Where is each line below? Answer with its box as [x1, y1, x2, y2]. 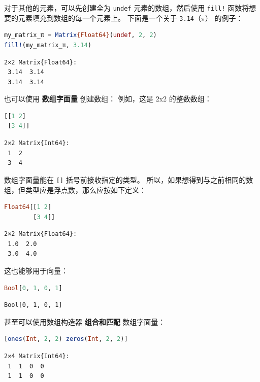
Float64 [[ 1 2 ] [4, 203, 52, 211]
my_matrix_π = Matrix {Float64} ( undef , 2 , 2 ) [4, 31, 157, 39]
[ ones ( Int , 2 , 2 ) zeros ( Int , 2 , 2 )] [4, 335, 128, 343]
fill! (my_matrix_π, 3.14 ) [4, 41, 91, 49]
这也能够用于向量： [4, 265, 68, 276]
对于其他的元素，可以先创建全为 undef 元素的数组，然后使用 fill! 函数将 [4, 3, 249, 13]
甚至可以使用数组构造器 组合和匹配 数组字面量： [4, 316, 166, 327]
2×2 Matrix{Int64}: [4, 140, 70, 147]
